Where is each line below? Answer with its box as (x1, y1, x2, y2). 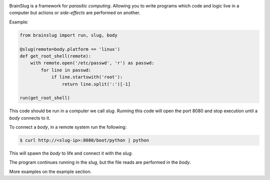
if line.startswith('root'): (51, 74, 123, 80)
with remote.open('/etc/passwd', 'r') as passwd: (30, 60, 154, 66)
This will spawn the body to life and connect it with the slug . (9, 150, 133, 157)
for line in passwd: (40, 67, 91, 73)
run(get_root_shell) (19, 95, 70, 101)
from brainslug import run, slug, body (19, 32, 117, 38)
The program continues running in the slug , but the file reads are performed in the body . (9, 160, 191, 166)
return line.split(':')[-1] (61, 81, 131, 87)
